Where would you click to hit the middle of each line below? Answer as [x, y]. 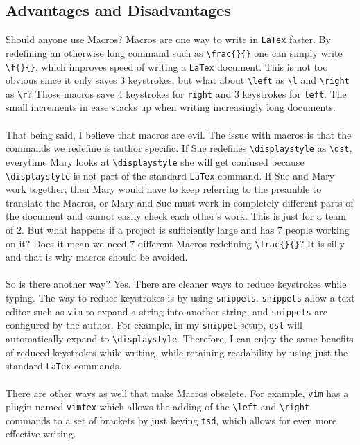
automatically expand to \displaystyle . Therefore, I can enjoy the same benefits [180, 339]
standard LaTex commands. [64, 366]
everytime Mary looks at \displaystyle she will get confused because [155, 161]
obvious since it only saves [61, 80]
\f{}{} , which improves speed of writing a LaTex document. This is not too [167, 66]
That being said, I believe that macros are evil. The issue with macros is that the [179, 134]
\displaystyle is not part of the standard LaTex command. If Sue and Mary [170, 175]
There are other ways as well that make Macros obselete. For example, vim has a [177, 393]
